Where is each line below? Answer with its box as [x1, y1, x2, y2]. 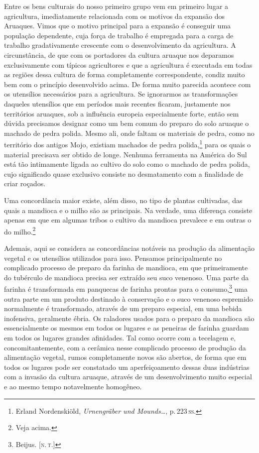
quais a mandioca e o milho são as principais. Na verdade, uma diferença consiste [4, 205, 253, 215]
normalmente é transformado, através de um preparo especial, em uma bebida [4, 303, 242, 314]
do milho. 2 [4, 225, 36, 236]
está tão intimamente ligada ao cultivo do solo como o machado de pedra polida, [4, 159, 250, 169]
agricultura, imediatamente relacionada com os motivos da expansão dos [4, 10, 225, 21]
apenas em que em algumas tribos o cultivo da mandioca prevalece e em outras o [4, 215, 252, 225]
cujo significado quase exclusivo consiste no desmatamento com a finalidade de [4, 168, 244, 179]
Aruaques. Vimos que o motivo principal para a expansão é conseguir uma [4, 20, 231, 31]
